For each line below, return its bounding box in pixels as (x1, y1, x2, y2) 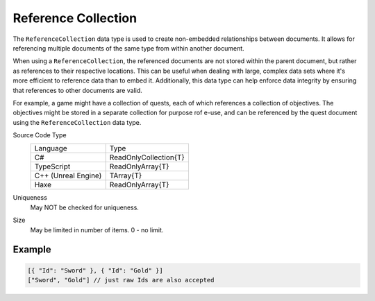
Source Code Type (12, 131, 67, 139)
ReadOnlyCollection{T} (109, 153, 185, 162)
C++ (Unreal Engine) (34, 171, 102, 180)
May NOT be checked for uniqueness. (30, 203, 139, 212)
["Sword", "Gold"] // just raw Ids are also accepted (27, 276, 215, 284)
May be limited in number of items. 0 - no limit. (30, 225, 164, 234)
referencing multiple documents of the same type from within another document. (12, 44, 244, 52)
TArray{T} (109, 171, 142, 180)
